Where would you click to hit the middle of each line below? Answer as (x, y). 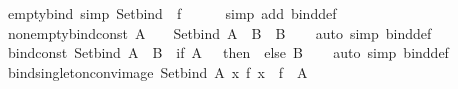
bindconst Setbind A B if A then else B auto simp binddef (228, 52)
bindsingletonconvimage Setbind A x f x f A (157, 71)
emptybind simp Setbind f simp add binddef (172, 13)
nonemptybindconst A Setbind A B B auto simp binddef (219, 32)
